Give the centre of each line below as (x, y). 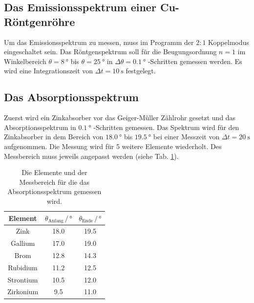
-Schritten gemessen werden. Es (195, 61)
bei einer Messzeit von (186, 137)
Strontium (23, 279)
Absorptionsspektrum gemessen (54, 191)
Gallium (23, 243)
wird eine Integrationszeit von (49, 71)
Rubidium (23, 267)
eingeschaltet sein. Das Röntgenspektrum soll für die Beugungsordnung (110, 52)
